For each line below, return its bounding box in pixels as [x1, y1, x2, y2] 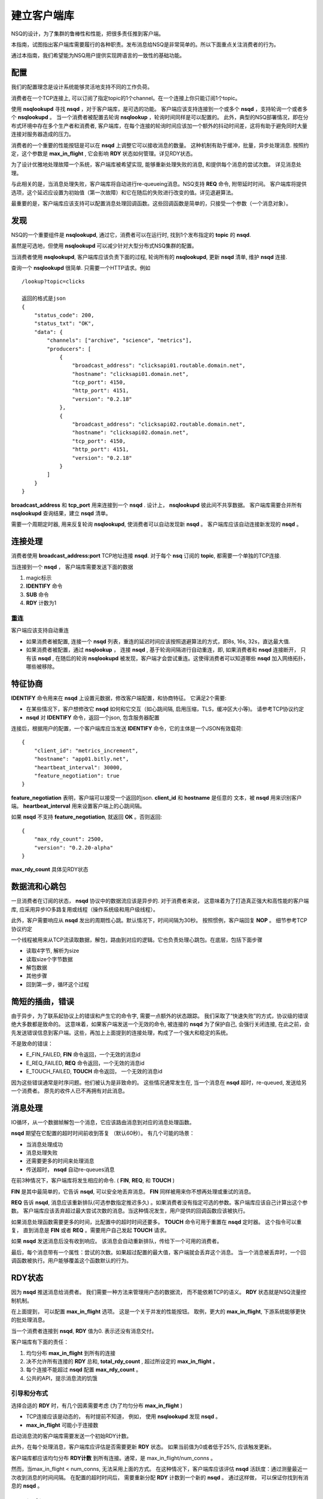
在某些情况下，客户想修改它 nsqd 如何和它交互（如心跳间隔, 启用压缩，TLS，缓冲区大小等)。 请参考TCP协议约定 [26, 705, 304, 713]
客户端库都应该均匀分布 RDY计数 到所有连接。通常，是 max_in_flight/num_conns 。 [11, 1454, 217, 1461]
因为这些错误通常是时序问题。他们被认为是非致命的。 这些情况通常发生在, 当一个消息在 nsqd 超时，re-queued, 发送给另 [11, 1079, 307, 1086]
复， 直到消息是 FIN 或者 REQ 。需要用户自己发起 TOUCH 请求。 [11, 1227, 170, 1234]
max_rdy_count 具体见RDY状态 [11, 866, 89, 873]
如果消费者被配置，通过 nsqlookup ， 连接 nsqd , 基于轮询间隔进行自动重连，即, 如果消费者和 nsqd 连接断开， [26, 646, 299, 654]
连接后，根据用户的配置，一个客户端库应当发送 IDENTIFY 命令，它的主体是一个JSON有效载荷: [11, 724, 243, 732]
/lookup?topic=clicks [22, 278, 85, 285]
